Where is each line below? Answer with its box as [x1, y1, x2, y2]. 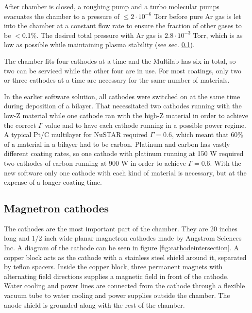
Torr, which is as [193, 30, 243, 40]
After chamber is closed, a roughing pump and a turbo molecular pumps [4, 1, 219, 11]
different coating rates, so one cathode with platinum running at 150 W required [4, 148, 244, 158]
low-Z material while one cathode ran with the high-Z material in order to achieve [4, 110, 249, 120]
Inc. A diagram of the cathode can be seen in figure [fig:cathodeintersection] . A [4, 243, 239, 253]
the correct [4, 120, 36, 130]
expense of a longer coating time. [4, 177, 102, 187]
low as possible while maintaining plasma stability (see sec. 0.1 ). [4, 39, 195, 50]
